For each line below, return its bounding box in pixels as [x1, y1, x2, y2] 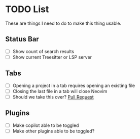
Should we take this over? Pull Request [12, 94, 94, 100]
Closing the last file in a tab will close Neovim [12, 88, 108, 94]
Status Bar [5, 35, 39, 43]
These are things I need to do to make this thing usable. [5, 20, 122, 26]
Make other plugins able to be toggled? [12, 128, 95, 134]
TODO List [5, 4, 49, 15]
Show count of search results [12, 48, 75, 54]
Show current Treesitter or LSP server [12, 54, 92, 60]
